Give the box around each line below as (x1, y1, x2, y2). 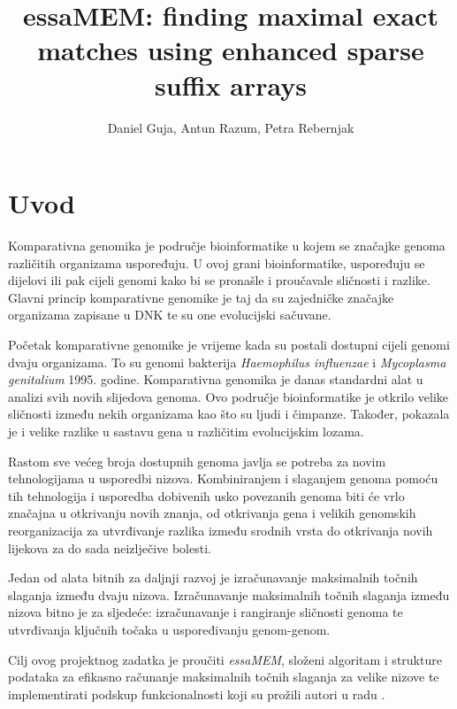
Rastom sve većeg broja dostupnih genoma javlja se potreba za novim (8, 451, 386, 470)
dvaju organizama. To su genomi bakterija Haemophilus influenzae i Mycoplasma (8, 352, 446, 371)
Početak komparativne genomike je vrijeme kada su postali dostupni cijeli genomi (8, 335, 450, 353)
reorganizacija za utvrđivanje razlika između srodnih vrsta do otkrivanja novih (8, 520, 433, 539)
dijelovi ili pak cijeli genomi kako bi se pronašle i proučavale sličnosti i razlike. (8, 271, 430, 289)
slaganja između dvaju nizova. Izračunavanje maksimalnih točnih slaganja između (8, 585, 450, 604)
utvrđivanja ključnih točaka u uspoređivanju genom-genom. (8, 620, 331, 638)
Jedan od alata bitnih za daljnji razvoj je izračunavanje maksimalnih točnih (8, 568, 418, 587)
